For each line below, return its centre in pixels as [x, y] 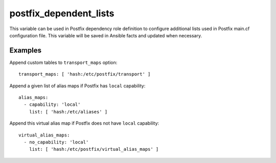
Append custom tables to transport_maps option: [63, 62]
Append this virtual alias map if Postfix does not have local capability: [84, 123]
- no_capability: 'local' [56, 142]
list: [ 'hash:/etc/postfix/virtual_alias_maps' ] [94, 149]
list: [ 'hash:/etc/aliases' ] [68, 112]
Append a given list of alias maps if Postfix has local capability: [77, 86]
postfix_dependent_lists [62, 13]
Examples [26, 50]
